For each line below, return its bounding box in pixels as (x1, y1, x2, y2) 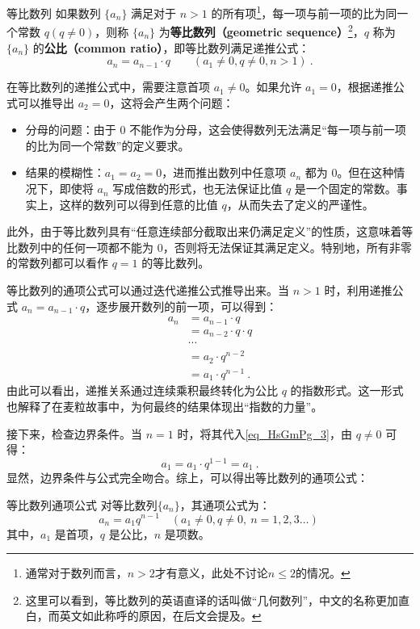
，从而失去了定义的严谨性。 (226, 195, 374, 212)
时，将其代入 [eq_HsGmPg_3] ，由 (177, 425, 352, 442)
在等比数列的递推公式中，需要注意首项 (6, 78, 210, 95)
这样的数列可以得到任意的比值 (59, 195, 218, 212)
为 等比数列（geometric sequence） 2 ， (158, 21, 364, 40)
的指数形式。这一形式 (290, 382, 404, 399)
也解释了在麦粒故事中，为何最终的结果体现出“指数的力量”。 (6, 397, 323, 414)
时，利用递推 (324, 282, 393, 299)
